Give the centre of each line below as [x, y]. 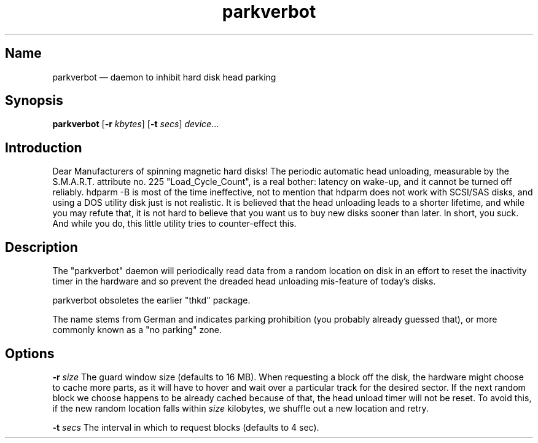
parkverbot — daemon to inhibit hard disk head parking [164, 77]
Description [41, 247]
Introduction [44, 147]
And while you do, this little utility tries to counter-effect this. [174, 224]
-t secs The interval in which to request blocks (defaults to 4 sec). [186, 427]
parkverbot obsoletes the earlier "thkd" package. [151, 300]
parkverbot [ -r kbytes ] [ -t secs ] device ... [136, 124]
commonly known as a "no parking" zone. [137, 330]
